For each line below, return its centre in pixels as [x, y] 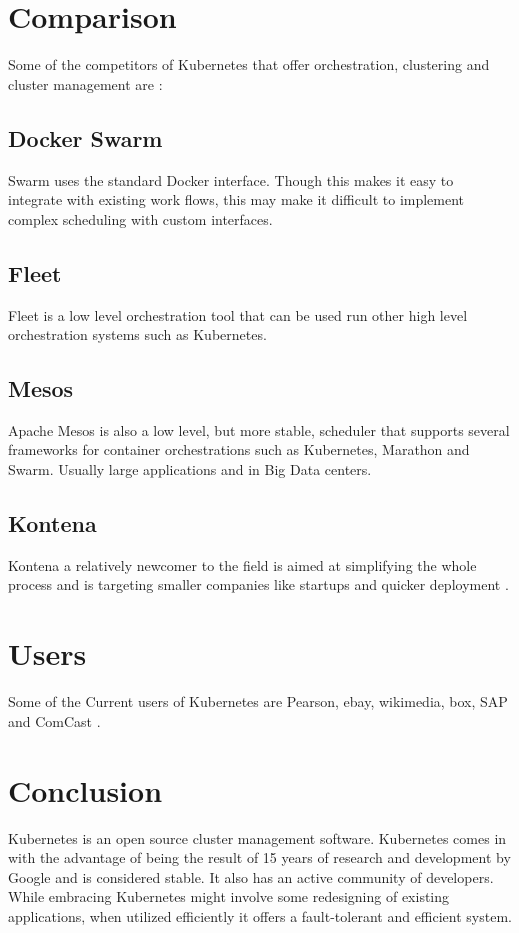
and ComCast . [54, 720]
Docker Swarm [85, 137]
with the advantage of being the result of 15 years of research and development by [259, 857]
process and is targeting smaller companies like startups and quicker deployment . [258, 584]
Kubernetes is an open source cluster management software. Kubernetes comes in [257, 837]
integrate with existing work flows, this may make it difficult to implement [236, 199]
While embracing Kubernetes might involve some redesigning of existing [229, 896]
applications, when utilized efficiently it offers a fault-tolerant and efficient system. [260, 915]
